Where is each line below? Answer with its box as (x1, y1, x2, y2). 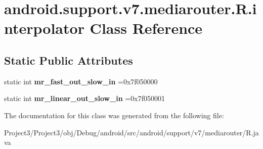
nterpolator (4, 18, 84, 38)
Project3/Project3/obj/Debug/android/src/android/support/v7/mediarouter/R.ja (4, 127, 259, 137)
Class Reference (90, 18, 203, 38)
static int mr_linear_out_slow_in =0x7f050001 (4, 93, 165, 104)
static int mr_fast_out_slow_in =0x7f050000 (4, 76, 158, 86)
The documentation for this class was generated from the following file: (4, 110, 224, 120)
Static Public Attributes (4, 52, 133, 68)
